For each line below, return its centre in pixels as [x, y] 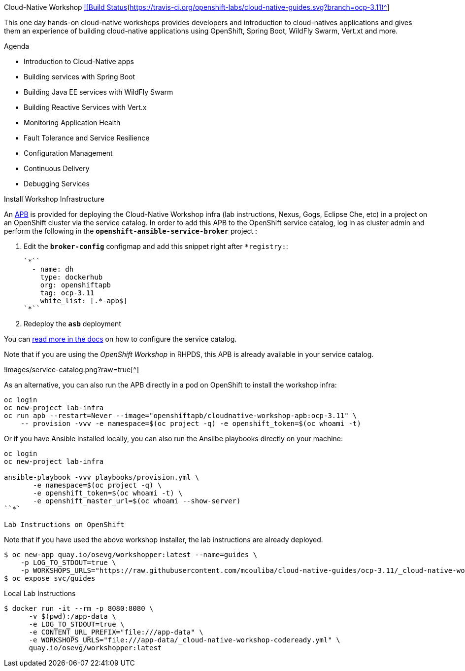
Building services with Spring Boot [80, 77]
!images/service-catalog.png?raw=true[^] [72, 370]
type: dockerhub [71, 277]
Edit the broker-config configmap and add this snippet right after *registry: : [156, 246]
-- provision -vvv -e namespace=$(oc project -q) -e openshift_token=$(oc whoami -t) [191, 424]
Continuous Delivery [57, 168]
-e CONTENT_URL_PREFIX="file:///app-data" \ [116, 632]
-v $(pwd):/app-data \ [72, 616]
